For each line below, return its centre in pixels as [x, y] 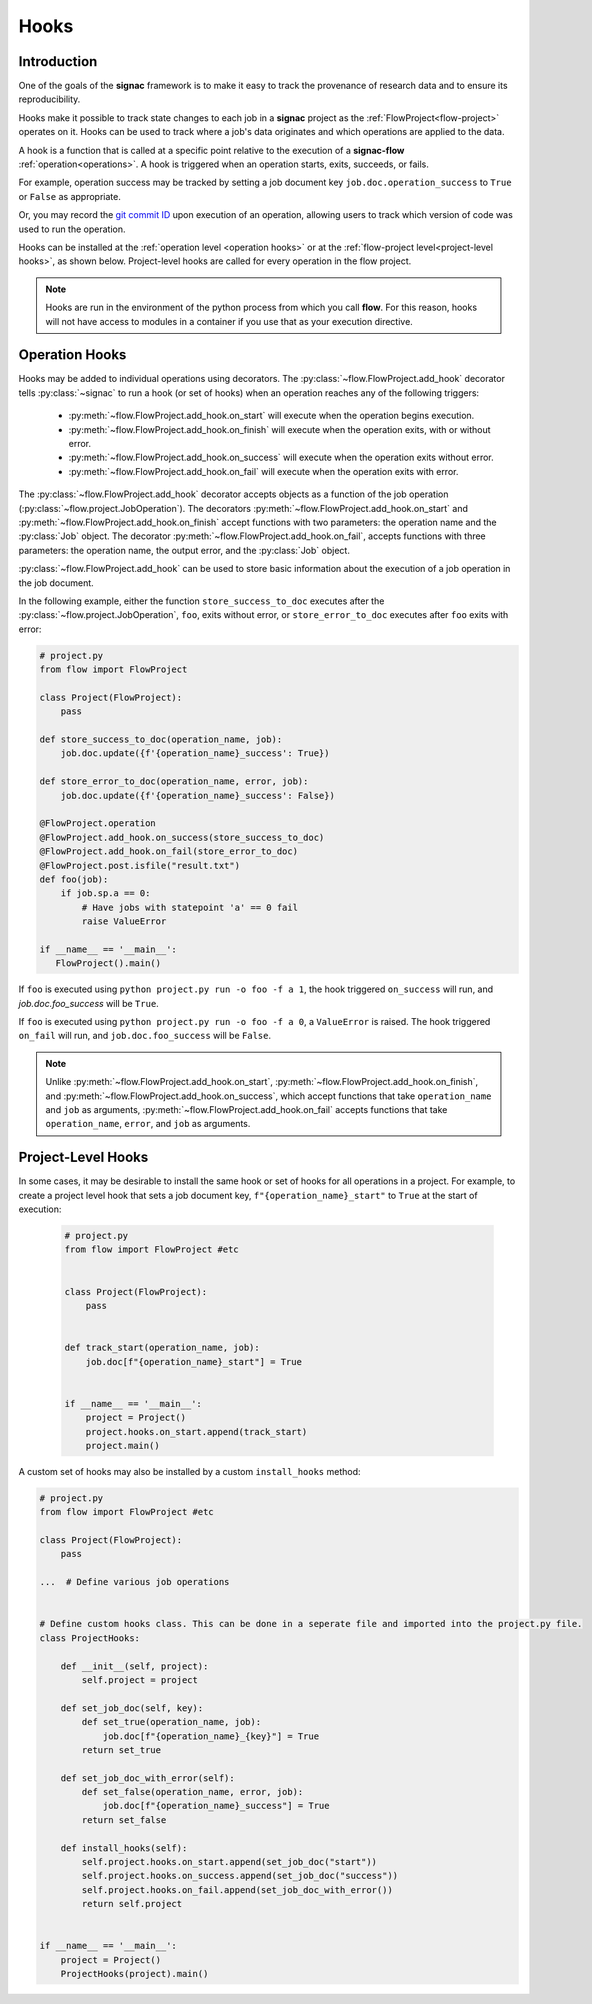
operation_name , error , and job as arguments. [148, 1124]
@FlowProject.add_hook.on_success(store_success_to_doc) [182, 837]
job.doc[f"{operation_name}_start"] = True [193, 1361]
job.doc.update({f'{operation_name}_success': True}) [195, 753]
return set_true [121, 1749]
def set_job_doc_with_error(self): [147, 1778]
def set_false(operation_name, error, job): [192, 1792]
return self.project [132, 1904]
